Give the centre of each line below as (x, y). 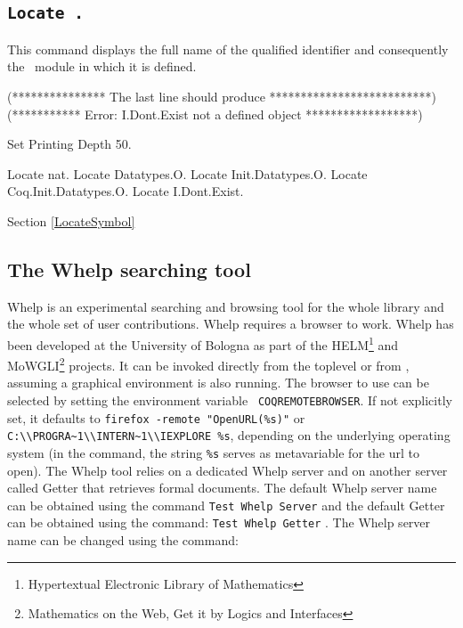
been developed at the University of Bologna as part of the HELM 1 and (203, 343)
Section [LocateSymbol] (71, 220)
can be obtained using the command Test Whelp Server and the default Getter (226, 505)
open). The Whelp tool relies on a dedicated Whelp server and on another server (227, 470)
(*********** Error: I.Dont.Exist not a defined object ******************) (215, 114)
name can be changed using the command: (123, 540)
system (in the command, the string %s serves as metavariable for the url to (213, 452)
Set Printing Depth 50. (69, 144)
